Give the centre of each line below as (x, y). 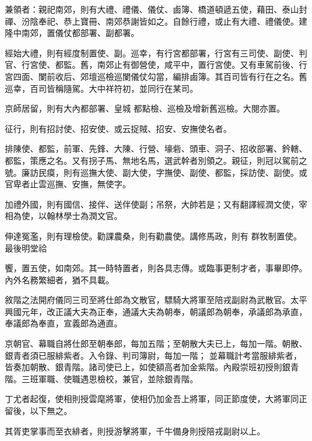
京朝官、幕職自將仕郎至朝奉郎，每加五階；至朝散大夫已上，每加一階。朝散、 (156, 343)
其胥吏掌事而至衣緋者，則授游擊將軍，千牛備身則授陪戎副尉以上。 (135, 430)
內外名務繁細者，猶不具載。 (59, 279)
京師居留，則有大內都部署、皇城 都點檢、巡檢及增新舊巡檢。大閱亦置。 (145, 108)
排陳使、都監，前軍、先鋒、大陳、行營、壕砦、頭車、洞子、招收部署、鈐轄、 (156, 148)
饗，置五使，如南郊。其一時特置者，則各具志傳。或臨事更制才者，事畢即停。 (156, 268)
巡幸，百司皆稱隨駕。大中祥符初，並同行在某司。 (101, 88)
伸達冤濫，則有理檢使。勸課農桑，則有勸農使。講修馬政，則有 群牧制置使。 (153, 235)
